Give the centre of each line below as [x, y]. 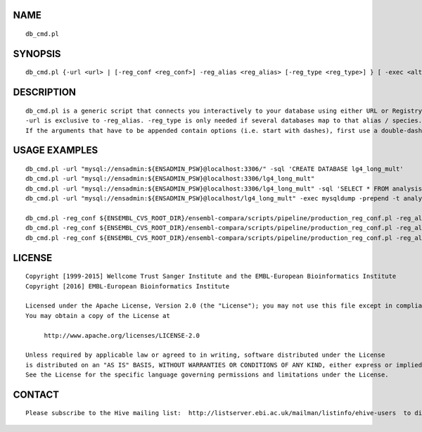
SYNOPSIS [37, 54]
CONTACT [36, 394]
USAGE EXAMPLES [56, 150]
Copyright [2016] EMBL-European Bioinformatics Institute [128, 286]
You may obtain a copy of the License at [98, 316]
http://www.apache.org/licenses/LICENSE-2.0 [122, 335]
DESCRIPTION [45, 93]
